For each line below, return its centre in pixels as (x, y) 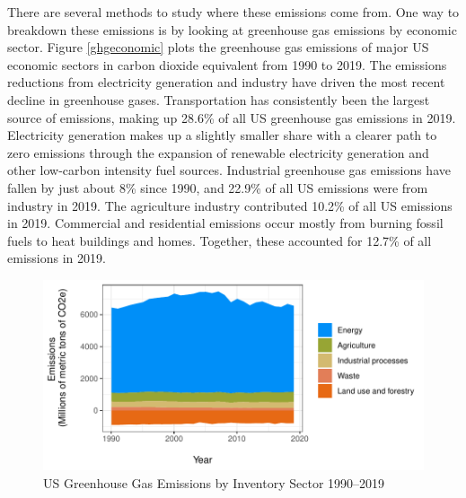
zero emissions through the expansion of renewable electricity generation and (218, 152)
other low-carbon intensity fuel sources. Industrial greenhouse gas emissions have (229, 170)
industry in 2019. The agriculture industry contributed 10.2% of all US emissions (230, 205)
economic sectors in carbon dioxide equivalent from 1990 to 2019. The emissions (227, 64)
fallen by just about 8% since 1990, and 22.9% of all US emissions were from (218, 187)
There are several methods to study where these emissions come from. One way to (233, 12)
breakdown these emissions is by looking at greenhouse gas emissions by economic (232, 29)
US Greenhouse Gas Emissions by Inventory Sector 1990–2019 (214, 482)
